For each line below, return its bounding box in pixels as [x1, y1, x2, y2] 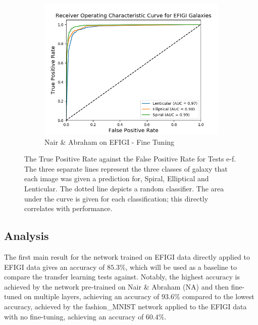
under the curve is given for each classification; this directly [24, 193, 209, 204]
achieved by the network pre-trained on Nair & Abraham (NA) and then [4, 281, 229, 292]
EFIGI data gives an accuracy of [4, 261, 105, 272]
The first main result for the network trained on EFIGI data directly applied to [4, 251, 250, 262]
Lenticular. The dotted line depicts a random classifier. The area [24, 183, 224, 193]
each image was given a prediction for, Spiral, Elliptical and [24, 173, 209, 184]
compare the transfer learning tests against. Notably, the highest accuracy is [4, 271, 240, 282]
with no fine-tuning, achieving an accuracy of [4, 311, 144, 321]
